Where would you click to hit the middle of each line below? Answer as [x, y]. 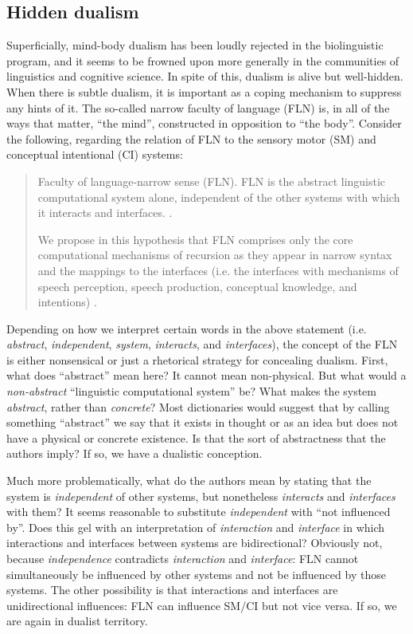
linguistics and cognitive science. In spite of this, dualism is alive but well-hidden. [205, 76]
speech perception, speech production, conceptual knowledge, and [197, 286]
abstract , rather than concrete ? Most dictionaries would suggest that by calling [198, 406]
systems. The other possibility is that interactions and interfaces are [172, 590]
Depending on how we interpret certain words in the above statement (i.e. [187, 328]
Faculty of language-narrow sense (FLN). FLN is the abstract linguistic [212, 181]
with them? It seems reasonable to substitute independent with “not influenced [199, 512]
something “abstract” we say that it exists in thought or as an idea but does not [203, 422]
